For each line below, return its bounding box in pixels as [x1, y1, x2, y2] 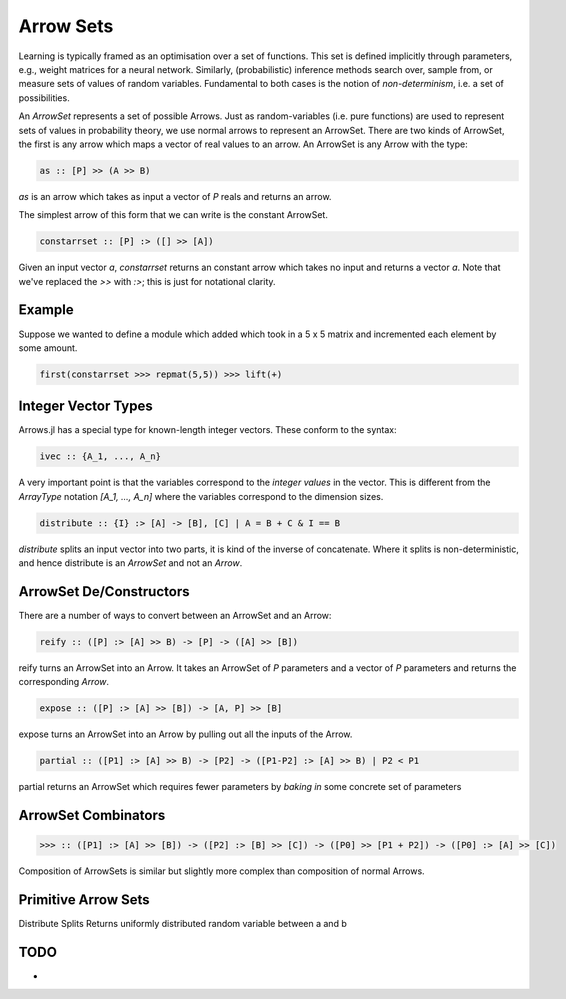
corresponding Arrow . [18, 676, 110, 688]
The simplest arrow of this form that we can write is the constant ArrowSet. [18, 209, 329, 221]
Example [18, 301, 74, 319]
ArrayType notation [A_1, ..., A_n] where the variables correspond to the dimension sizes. [18, 490, 384, 502]
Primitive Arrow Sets [18, 891, 150, 909]
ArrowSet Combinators [18, 807, 166, 824]
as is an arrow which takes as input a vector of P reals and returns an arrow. [18, 190, 332, 202]
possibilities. [18, 91, 70, 104]
